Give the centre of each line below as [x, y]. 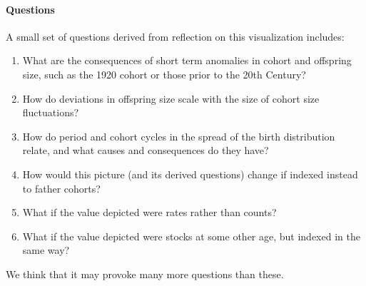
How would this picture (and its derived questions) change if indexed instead [190, 174]
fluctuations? [51, 112]
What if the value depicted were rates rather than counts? [149, 212]
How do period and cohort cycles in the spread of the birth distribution [179, 136]
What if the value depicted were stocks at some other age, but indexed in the [191, 236]
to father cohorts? [61, 188]
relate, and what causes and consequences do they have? [146, 150]
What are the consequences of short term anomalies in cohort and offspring [187, 60]
